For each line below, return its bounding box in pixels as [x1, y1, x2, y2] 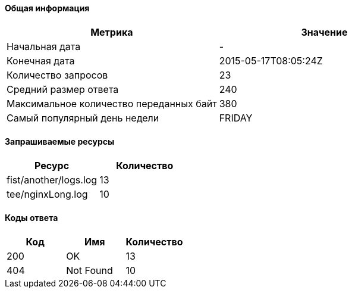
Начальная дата [7, 40, 81, 52]
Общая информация [5, 3, 90, 13]
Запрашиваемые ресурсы [5, 136, 115, 147]
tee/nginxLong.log [7, 188, 88, 200]
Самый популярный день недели [7, 111, 159, 124]
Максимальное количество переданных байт [7, 97, 217, 110]
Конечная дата [7, 54, 75, 67]
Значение [301, 26, 348, 38]
